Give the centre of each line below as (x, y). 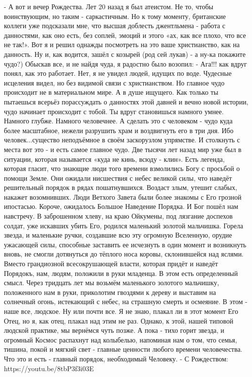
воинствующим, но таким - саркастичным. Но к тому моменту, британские (115, 16)
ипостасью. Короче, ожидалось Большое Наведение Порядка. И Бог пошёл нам (121, 206)
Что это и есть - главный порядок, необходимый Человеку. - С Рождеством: (116, 358)
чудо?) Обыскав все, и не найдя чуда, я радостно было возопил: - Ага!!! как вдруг (126, 63)
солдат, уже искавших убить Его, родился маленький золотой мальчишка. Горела (124, 225)
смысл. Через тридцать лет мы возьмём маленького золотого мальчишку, (112, 283)
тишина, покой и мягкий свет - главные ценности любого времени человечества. (123, 349)
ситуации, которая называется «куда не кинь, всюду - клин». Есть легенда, (114, 159)
